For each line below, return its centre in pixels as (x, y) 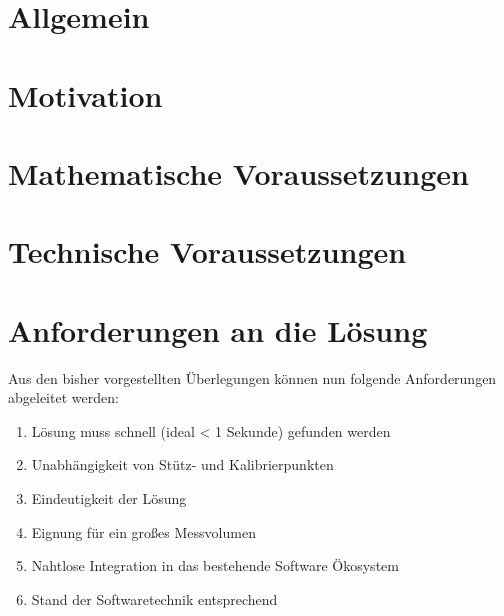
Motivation (85, 94)
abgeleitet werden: (63, 397)
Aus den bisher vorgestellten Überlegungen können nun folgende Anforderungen (252, 377)
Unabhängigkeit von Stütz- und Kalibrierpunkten (182, 464)
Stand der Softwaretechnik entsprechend (154, 598)
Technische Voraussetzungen (207, 251)
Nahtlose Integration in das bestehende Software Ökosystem (215, 565)
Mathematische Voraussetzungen (238, 172)
